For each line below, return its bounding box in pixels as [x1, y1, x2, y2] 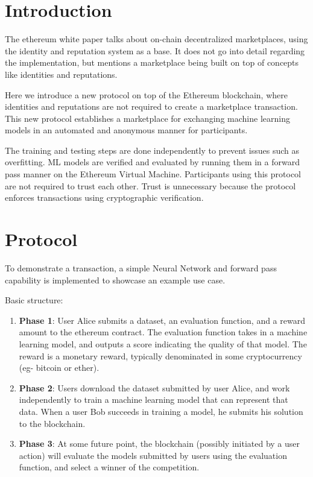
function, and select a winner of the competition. [19, 461, 200, 473]
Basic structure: [5, 294, 63, 306]
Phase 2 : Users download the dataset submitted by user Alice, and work [19, 381, 290, 394]
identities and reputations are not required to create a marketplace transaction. [5, 100, 298, 113]
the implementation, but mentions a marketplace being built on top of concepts [5, 56, 299, 69]
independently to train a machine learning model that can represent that [19, 393, 288, 406]
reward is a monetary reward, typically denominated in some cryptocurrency [19, 349, 302, 362]
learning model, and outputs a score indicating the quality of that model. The [19, 337, 307, 350]
